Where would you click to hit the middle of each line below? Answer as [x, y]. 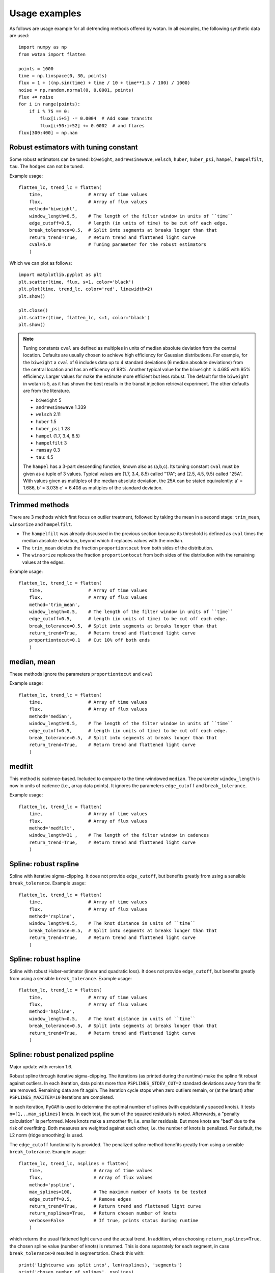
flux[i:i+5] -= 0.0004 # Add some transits [96, 119]
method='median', [50, 716]
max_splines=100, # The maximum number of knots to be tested [118, 1192]
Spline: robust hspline [45, 959]
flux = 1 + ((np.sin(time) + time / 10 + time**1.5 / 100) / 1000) [104, 83]
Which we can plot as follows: [41, 263]
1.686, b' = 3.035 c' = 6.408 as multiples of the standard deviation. [93, 488]
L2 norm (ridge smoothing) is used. [46, 1135]
